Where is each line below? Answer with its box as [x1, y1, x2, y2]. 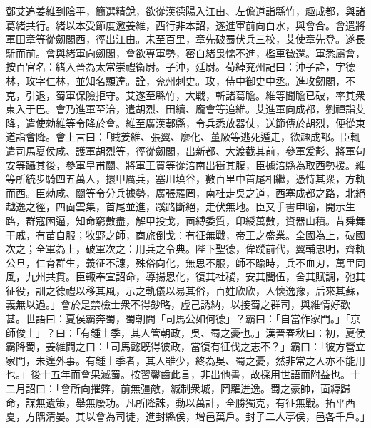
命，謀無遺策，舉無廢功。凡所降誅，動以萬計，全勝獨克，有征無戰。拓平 [6, 394, 345, 409]
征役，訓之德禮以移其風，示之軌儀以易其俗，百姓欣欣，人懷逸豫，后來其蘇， [6, 282, 365, 297]
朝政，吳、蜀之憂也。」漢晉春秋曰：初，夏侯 [160, 325, 365, 340]
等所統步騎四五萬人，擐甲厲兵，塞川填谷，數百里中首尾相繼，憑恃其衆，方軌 [6, 171, 365, 186]
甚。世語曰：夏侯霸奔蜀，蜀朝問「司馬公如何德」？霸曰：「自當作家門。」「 [6, 311, 350, 326]
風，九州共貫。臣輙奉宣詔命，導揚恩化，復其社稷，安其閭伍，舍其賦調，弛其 [6, 269, 365, 284]
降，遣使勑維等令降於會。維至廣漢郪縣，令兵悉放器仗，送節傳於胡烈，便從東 [6, 115, 365, 130]
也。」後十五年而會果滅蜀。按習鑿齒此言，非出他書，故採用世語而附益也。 [6, 367, 350, 382]
